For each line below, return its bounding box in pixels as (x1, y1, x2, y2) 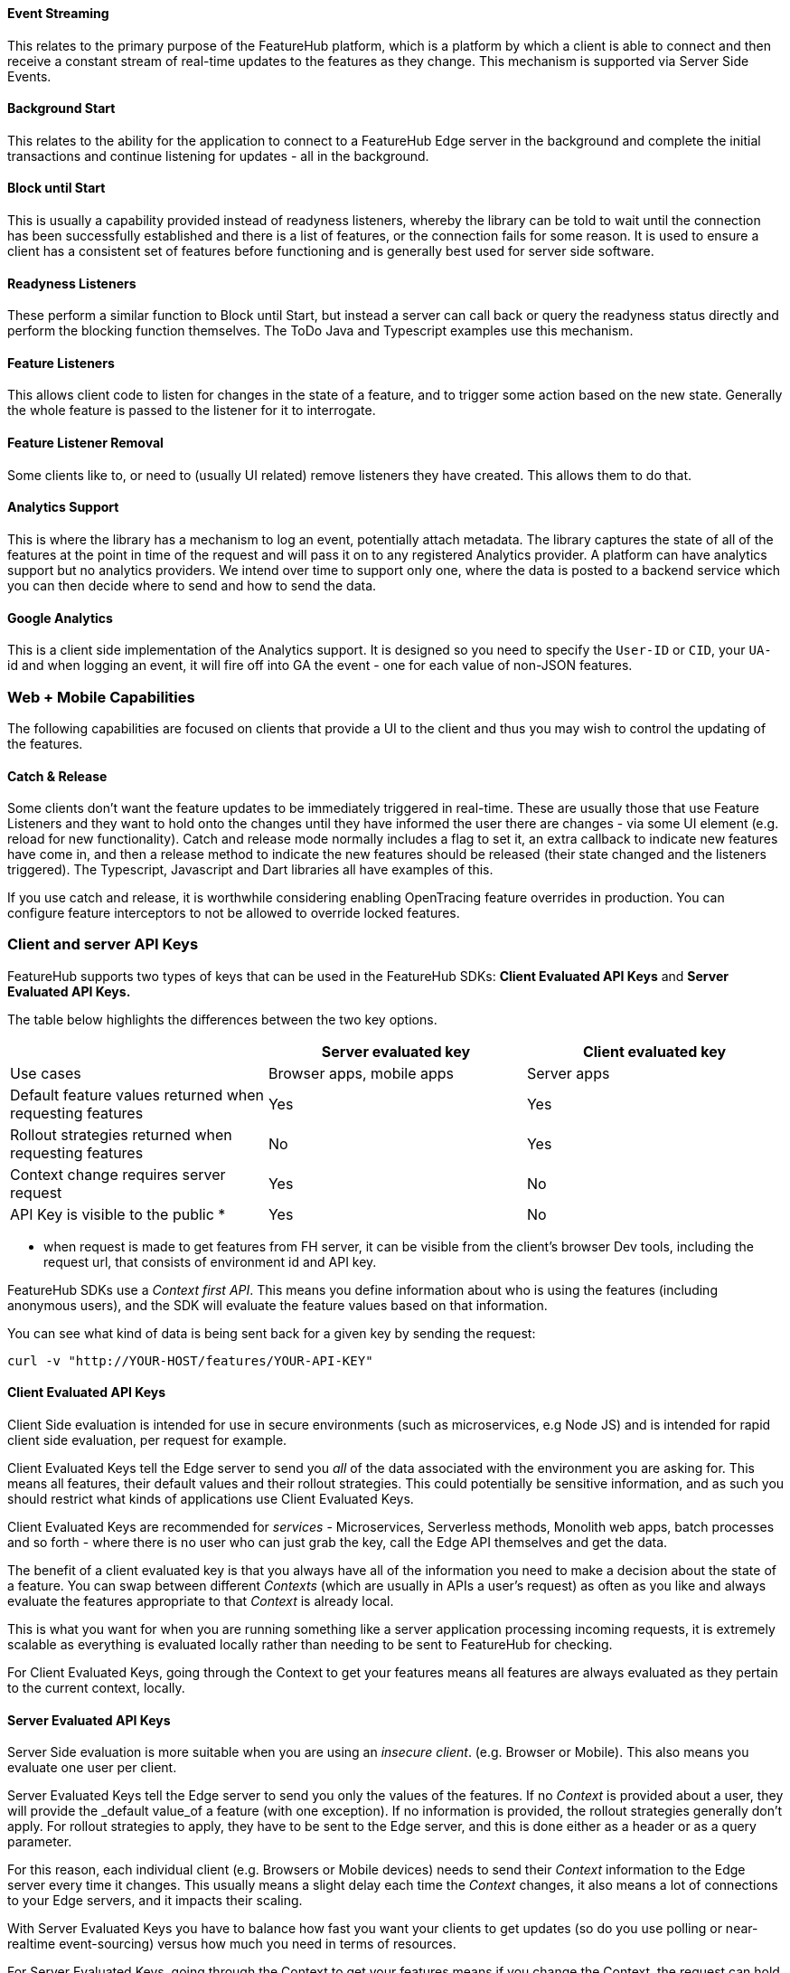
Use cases (10, 1063, 81, 1082)
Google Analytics (7, 609, 113, 626)
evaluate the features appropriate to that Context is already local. (7, 1593, 394, 1610)
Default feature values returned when (10, 1085, 265, 1104)
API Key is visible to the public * (10, 1204, 226, 1223)
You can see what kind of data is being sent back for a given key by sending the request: (7, 1325, 536, 1341)
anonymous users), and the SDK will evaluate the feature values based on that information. (7, 1297, 548, 1313)
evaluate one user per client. (7, 1760, 177, 1776)
